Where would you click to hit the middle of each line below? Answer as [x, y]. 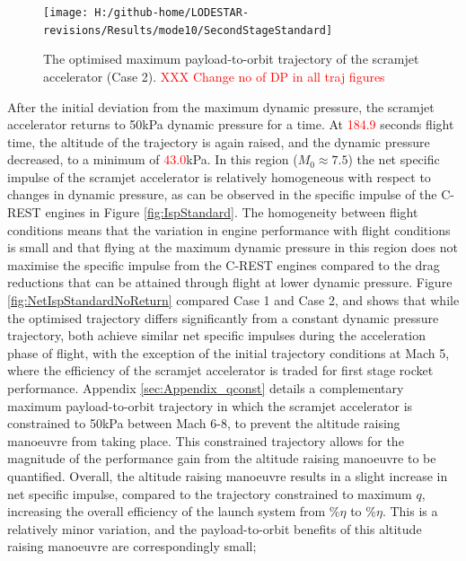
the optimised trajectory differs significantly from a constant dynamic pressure [223, 317]
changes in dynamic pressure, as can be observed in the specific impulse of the [222, 194]
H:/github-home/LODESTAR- [172, 13]
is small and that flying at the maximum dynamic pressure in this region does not [233, 247]
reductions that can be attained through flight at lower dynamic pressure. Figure [230, 282]
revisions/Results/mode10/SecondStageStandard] [188, 30]
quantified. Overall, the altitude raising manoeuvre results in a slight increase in [228, 475]
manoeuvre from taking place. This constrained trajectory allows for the [206, 440]
